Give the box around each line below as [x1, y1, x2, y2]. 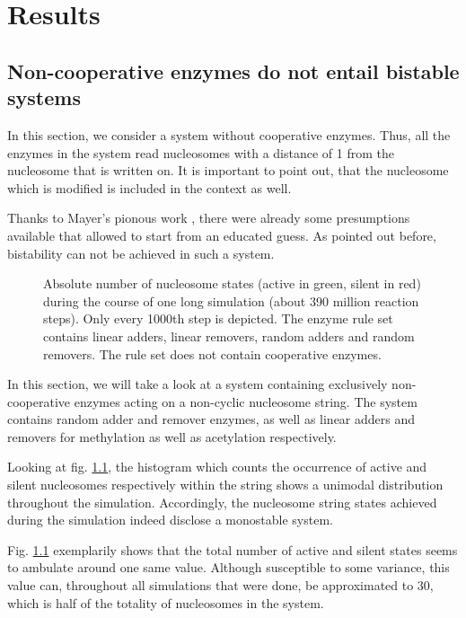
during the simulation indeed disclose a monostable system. [7, 510, 333, 529]
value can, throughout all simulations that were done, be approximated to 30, [7, 576, 434, 595]
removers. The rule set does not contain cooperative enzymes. [43, 344, 382, 363]
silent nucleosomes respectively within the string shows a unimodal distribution [7, 475, 444, 494]
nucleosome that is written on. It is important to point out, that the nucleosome [7, 161, 449, 180]
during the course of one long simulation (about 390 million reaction [43, 291, 419, 310]
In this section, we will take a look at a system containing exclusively [7, 375, 388, 393]
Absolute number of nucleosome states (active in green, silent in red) [43, 274, 421, 293]
